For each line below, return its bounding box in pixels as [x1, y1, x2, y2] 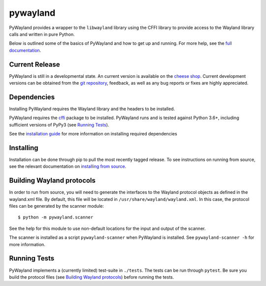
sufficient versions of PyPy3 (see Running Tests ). [9, 122, 109, 127]
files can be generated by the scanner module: [9, 203, 104, 209]
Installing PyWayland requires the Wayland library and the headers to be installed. [9, 106, 175, 112]
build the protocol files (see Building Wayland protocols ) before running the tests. [9, 274, 174, 280]
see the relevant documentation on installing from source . [9, 163, 127, 169]
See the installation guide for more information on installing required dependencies [9, 131, 177, 137]
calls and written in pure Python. [9, 31, 75, 37]
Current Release [9, 60, 60, 68]
